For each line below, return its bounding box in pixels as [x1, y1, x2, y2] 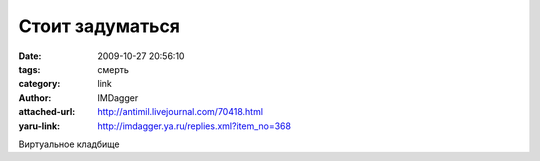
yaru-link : [18, 120, 60, 132]
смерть [97, 63, 130, 75]
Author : [18, 91, 52, 104]
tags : [18, 63, 41, 75]
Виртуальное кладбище [18, 138, 120, 150]
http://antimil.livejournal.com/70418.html [97, 106, 264, 118]
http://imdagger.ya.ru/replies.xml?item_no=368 [97, 120, 292, 132]
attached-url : [18, 106, 76, 118]
